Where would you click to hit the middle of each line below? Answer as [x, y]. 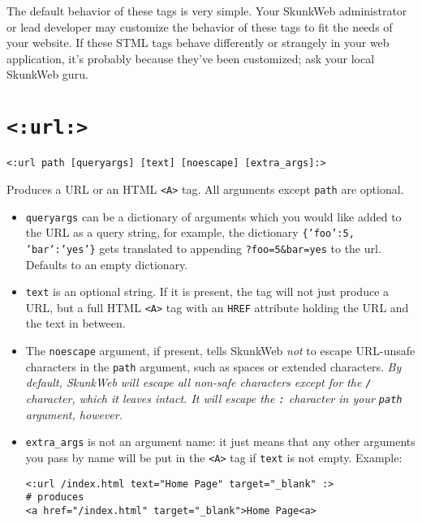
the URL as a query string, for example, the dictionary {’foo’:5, [190, 232]
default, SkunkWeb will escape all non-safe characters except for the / [198, 382]
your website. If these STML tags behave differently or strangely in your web [198, 43]
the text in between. [75, 323]
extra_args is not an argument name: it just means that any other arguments [220, 442]
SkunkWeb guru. [47, 74]
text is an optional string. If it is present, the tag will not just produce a [207, 292]
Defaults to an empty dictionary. [107, 264]
